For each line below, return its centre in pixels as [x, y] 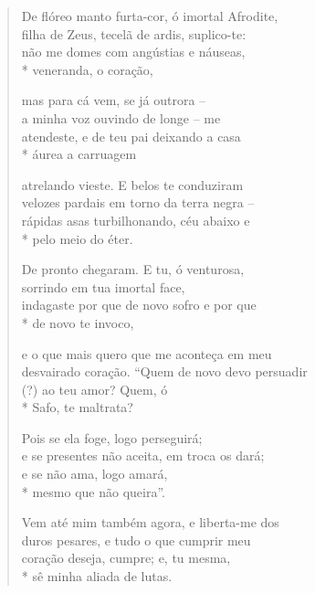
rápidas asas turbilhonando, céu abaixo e [136, 220]
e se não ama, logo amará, [94, 474]
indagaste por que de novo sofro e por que [139, 305]
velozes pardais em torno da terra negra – [138, 202]
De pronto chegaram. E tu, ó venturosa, [133, 269]
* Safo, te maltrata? [77, 407]
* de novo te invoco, [78, 322]
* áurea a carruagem [79, 154]
